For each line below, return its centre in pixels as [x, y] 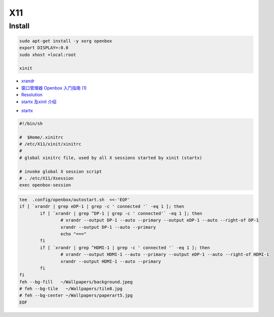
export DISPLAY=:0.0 [44, 48]
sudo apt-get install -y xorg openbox [66, 41]
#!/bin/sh [31, 123]
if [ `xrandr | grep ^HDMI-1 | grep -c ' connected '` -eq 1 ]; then [125, 248]
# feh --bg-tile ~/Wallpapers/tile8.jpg [71, 289]
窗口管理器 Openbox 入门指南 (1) [54, 88]
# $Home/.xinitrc [41, 137]
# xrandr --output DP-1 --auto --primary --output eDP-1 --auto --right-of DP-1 [159, 220]
